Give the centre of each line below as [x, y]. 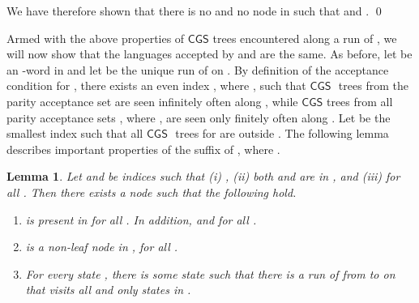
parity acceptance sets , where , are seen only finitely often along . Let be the [199, 117]
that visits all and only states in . [108, 290]
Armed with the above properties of [96, 38]
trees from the [373, 85]
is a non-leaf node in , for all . [102, 247]
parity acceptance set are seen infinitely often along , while [152, 101]
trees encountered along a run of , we [305, 38]
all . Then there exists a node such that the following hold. [152, 192]
